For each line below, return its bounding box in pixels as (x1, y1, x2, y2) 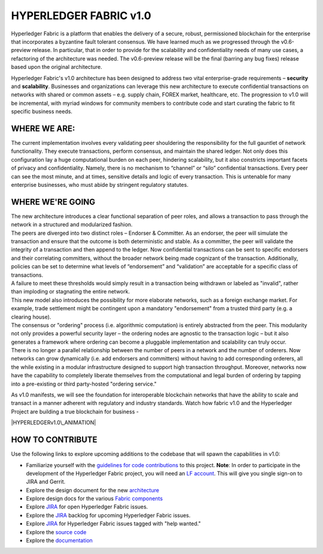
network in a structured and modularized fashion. (11, 221, 133, 228)
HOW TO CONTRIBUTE (11, 435, 98, 445)
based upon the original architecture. (11, 63, 102, 71)
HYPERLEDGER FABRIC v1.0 (11, 9, 152, 22)
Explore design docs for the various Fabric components (26, 495, 163, 502)
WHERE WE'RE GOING (11, 196, 96, 207)
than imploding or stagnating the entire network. (11, 288, 130, 295)
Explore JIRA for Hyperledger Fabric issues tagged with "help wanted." (26, 520, 202, 527)
